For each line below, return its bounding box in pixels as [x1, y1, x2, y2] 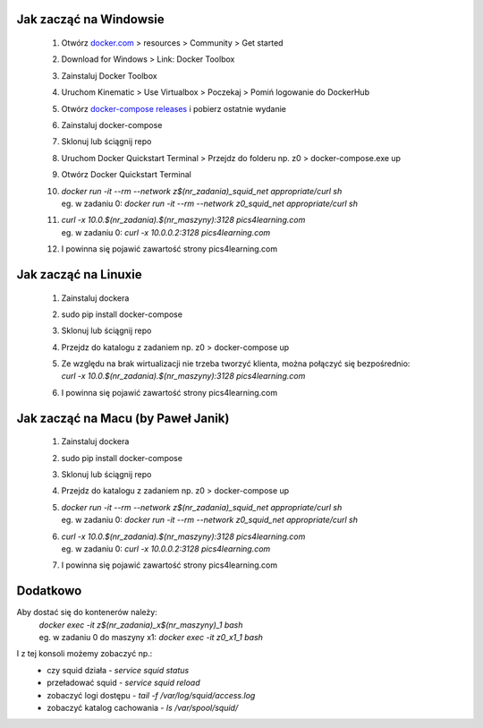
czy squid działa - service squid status [47, 664, 190, 675]
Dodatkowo [16, 583, 82, 599]
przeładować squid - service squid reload [47, 677, 200, 689]
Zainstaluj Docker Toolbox [61, 70, 157, 81]
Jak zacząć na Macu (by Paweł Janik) [16, 410, 230, 425]
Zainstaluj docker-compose [61, 119, 163, 130]
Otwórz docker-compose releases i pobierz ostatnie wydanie [61, 103, 286, 114]
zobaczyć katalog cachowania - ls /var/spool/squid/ [47, 703, 239, 714]
